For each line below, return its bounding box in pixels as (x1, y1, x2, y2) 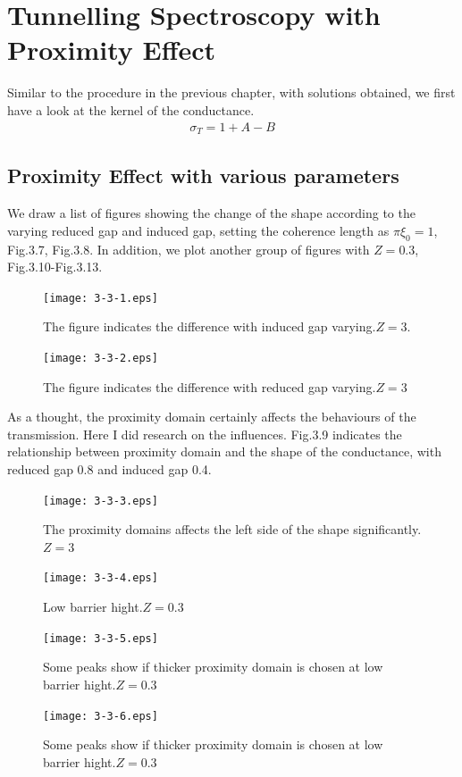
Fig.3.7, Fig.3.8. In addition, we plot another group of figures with (7, 239, 370, 258)
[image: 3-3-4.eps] (43, 572, 158, 585)
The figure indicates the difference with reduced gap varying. (43, 377, 376, 396)
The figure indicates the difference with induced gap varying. (43, 317, 376, 336)
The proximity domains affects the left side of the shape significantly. (43, 520, 422, 539)
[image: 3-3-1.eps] (43, 291, 158, 305)
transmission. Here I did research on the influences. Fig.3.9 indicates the (7, 424, 402, 443)
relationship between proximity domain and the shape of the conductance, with (7, 442, 441, 461)
